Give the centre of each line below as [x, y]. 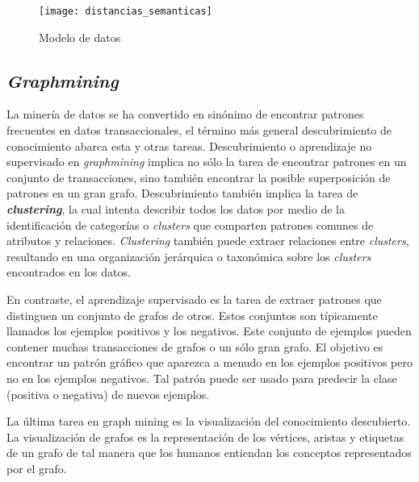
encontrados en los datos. [69, 272]
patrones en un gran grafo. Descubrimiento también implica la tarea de [182, 193]
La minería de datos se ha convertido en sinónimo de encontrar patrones [185, 114]
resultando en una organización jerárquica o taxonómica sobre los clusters [189, 256]
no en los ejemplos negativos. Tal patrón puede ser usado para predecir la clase [202, 378]
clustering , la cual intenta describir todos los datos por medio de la [176, 209]
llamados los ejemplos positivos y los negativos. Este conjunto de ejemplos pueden [209, 331]
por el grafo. [37, 468]
